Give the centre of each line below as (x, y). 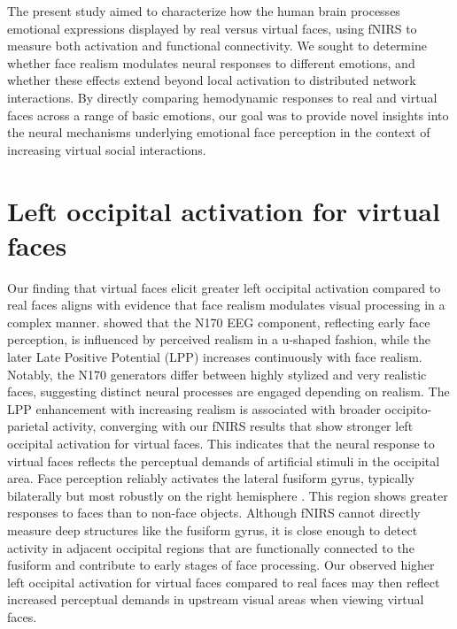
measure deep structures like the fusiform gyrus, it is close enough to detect (213, 529)
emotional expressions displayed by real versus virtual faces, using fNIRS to (212, 28)
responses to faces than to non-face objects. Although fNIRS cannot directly (214, 513)
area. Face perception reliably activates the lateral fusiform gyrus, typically (211, 478)
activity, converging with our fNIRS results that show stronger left (233, 426)
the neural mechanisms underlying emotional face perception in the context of (219, 132)
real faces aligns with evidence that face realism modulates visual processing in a (226, 305)
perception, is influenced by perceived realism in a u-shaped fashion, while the (219, 339)
